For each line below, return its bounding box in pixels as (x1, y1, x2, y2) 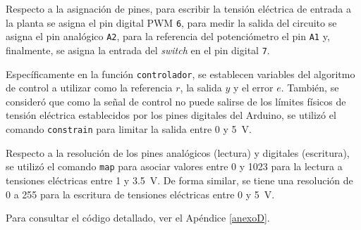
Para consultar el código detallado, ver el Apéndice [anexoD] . (6, 210, 270, 225)
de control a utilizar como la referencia (6, 80, 173, 95)
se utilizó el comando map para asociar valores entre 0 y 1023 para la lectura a (6, 159, 343, 174)
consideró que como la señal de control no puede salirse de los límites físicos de (6, 94, 346, 108)
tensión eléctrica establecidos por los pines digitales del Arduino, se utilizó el (6, 108, 336, 122)
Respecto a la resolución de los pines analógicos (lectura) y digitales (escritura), (6, 145, 350, 160)
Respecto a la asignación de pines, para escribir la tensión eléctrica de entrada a (6, 1, 351, 15)
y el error (233, 80, 274, 95)
